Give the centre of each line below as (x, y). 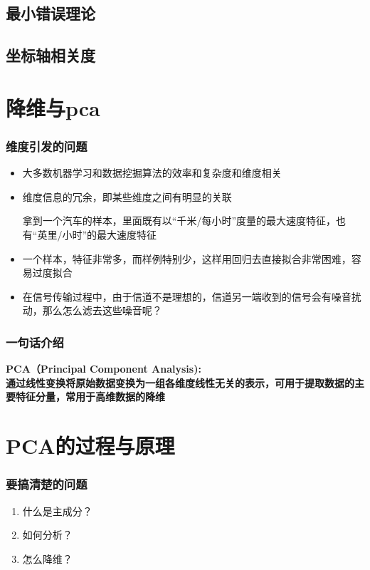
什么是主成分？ (57, 511)
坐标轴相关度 (51, 55)
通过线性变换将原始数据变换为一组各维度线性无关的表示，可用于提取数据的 (180, 382)
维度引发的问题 (47, 146)
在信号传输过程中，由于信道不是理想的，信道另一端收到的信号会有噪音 (187, 296)
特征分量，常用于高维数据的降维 (90, 397)
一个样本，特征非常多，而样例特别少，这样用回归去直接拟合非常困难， (187, 258)
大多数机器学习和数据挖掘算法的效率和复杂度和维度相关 (152, 173)
